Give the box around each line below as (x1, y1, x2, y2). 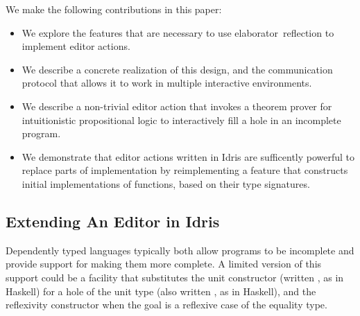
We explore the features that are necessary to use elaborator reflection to (22, 25, 334, 39)
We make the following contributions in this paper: (6, 2, 222, 16)
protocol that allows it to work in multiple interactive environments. (22, 76, 312, 90)
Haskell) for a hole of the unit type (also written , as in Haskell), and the (6, 283, 316, 298)
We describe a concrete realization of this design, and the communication (22, 62, 333, 76)
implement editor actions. (22, 39, 130, 53)
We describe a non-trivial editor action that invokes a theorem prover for (22, 98, 332, 113)
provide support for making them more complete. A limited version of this (6, 256, 322, 271)
